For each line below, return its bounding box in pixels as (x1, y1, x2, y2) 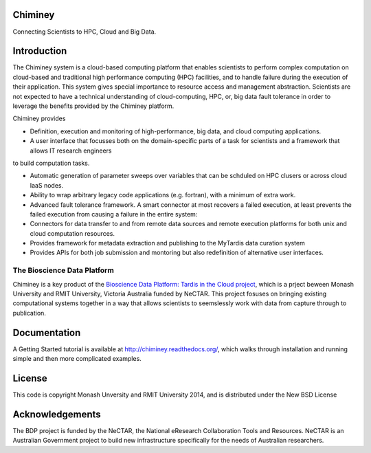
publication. (12, 309, 46, 317)
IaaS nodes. (30, 181, 64, 189)
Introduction (12, 45, 67, 57)
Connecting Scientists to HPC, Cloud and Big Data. (12, 27, 157, 36)
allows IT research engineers (30, 146, 112, 155)
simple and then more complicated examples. (12, 355, 142, 363)
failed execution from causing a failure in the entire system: (30, 210, 198, 218)
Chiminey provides (12, 114, 66, 123)
